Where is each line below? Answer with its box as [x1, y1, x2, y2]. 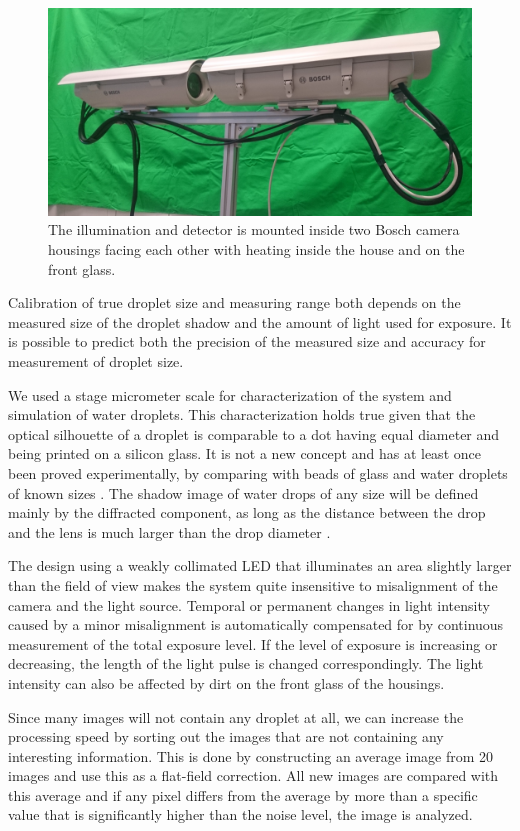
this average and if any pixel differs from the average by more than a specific [8, 784, 478, 805]
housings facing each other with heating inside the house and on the [48, 239, 465, 260]
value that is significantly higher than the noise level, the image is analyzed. [8, 804, 473, 825]
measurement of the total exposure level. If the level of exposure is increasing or [8, 633, 498, 654]
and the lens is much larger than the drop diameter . [8, 521, 331, 542]
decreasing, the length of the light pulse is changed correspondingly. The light [8, 653, 484, 674]
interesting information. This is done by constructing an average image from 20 [8, 745, 494, 766]
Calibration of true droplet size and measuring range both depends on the [8, 292, 461, 313]
